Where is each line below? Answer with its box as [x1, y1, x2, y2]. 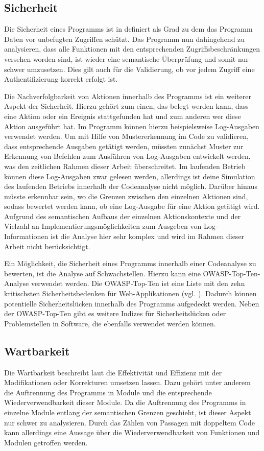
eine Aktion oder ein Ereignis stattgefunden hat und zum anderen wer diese [4, 110, 241, 121]
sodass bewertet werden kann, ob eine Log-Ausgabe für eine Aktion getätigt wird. [4, 201, 260, 211]
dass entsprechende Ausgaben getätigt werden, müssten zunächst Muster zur [4, 140, 244, 151]
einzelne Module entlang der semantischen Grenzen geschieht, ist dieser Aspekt [4, 407, 251, 417]
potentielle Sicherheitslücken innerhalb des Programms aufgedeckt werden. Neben [4, 298, 259, 308]
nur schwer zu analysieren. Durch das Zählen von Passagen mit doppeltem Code [4, 417, 255, 428]
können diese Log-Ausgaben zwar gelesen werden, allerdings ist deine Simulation [4, 171, 255, 181]
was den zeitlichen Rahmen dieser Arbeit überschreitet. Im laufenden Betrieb [4, 160, 246, 171]
